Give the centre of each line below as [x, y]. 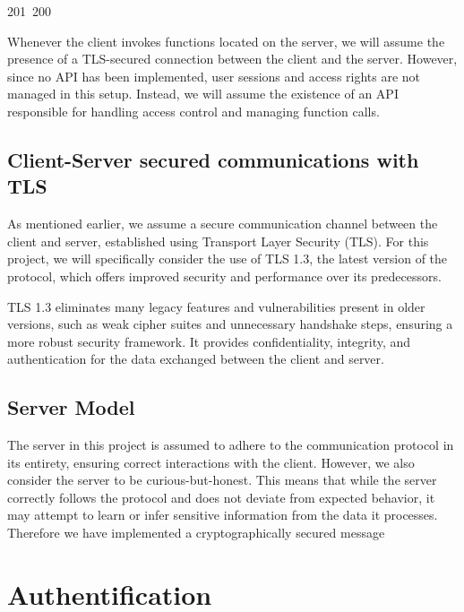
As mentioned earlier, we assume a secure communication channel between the [223, 224]
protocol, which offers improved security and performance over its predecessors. [224, 276]
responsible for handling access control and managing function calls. [193, 111]
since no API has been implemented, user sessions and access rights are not [214, 76]
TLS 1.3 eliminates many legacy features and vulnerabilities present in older [216, 306]
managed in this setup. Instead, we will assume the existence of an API [203, 94]
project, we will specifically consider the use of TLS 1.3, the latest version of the [228, 259]
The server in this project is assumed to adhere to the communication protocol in [231, 445]
